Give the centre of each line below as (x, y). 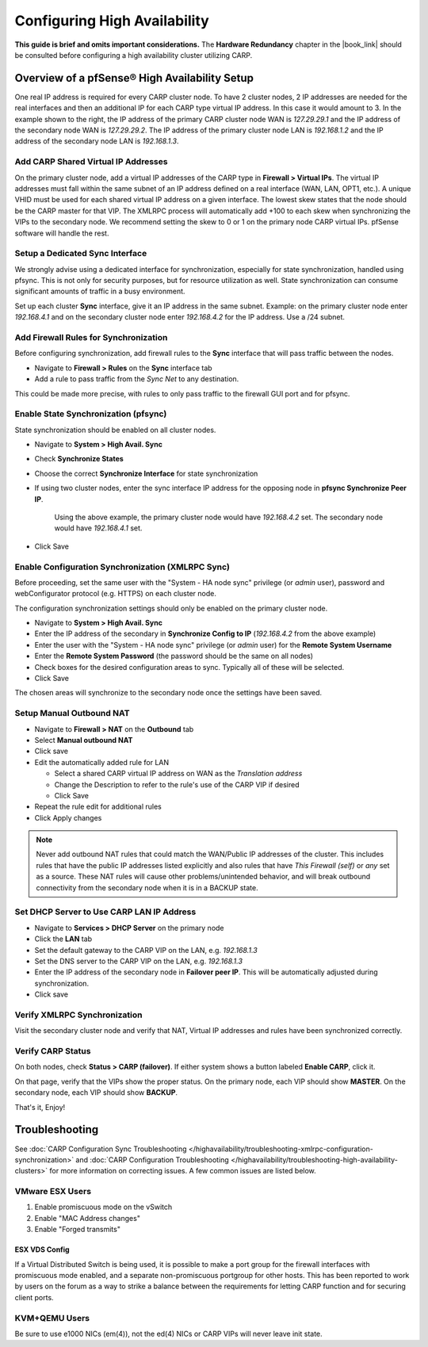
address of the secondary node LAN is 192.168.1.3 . (97, 141)
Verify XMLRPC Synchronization (78, 1015)
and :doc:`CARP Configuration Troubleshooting (152, 1159)
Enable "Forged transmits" (77, 1230)
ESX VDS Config (42, 1249)
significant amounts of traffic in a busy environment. (100, 291)
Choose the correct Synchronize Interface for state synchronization (146, 473)
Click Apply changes (68, 817)
